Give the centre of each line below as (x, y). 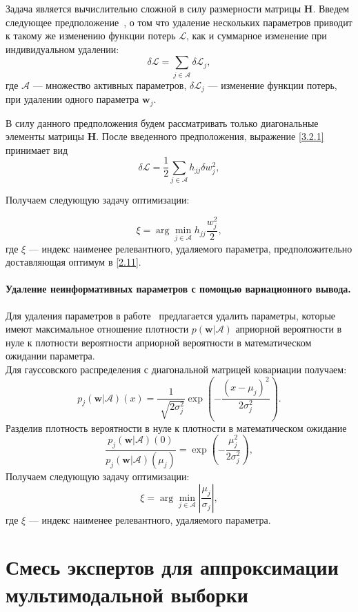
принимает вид (37, 149)
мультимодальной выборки (127, 594)
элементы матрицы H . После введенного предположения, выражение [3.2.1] (165, 136)
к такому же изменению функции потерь (91, 36)
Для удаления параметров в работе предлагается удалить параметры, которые (171, 315)
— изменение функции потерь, (272, 85)
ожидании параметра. (50, 356)
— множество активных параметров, (110, 85)
